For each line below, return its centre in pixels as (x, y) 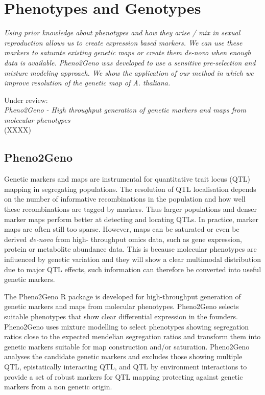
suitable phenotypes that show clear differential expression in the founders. (121, 316)
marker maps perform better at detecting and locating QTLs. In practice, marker (131, 219)
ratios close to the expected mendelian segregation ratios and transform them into (132, 336)
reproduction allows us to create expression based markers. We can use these (123, 42)
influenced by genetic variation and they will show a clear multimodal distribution (133, 259)
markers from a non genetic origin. (58, 387)
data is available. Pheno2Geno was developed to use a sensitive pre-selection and (130, 62)
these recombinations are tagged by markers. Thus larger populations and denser (131, 209)
